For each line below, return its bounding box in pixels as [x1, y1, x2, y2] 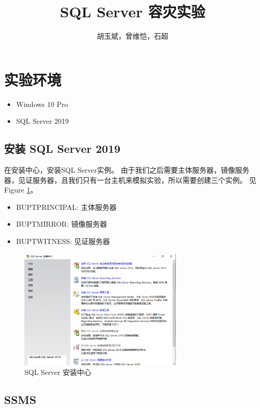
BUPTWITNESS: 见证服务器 [16, 236, 110, 247]
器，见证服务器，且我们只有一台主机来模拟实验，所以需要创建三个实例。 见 [4, 174, 256, 185]
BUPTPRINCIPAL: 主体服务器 [16, 201, 117, 212]
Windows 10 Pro [16, 98, 68, 109]
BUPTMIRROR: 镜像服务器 [16, 219, 107, 229]
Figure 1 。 [4, 184, 38, 195]
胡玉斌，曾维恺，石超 [97, 31, 168, 41]
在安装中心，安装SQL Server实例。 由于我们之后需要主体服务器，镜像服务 [4, 165, 249, 175]
